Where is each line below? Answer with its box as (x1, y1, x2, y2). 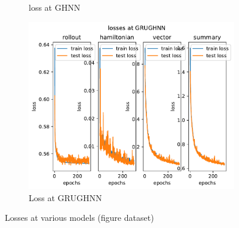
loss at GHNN (29, 1, 81, 13)
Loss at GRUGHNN (29, 191, 102, 204)
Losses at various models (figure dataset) (5, 211, 154, 224)
